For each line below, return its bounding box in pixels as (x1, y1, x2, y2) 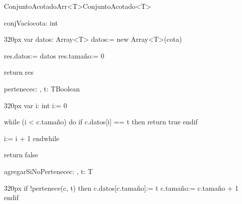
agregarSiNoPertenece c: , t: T (4, 166, 93, 176)
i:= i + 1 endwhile (4, 133, 59, 143)
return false (4, 149, 38, 160)
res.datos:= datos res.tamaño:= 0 (4, 50, 105, 60)
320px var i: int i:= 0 (4, 100, 67, 110)
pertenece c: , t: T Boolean (4, 83, 80, 93)
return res (4, 67, 34, 77)
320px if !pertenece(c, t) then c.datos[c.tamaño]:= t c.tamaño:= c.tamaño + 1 (4, 182, 239, 193)
